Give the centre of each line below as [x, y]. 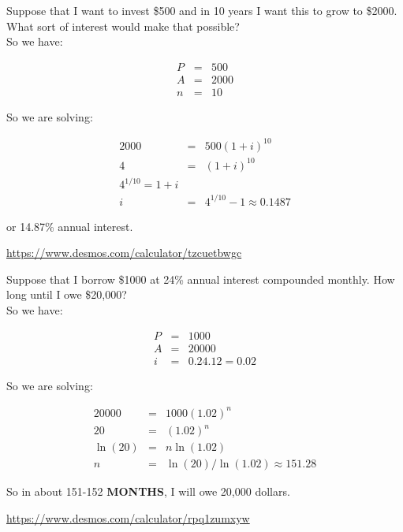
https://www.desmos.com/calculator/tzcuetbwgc [124, 253]
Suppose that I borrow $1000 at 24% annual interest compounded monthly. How [201, 279]
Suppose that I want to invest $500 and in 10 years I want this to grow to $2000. [202, 10]
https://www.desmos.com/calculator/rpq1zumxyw [128, 517]
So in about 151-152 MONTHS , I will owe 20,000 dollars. [148, 491]
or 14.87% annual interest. [70, 226]
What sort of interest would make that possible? [123, 26]
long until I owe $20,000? [67, 294]
